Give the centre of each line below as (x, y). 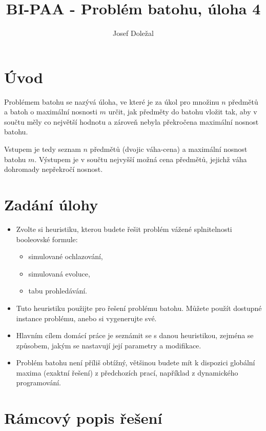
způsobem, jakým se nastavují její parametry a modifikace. (109, 345)
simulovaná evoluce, (59, 273)
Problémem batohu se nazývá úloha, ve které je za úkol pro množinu (112, 101)
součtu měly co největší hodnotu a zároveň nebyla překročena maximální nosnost (131, 121)
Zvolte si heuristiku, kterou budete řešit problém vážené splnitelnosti (124, 229)
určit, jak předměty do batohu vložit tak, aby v (183, 112)
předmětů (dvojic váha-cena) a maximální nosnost (169, 149)
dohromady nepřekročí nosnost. (54, 169)
